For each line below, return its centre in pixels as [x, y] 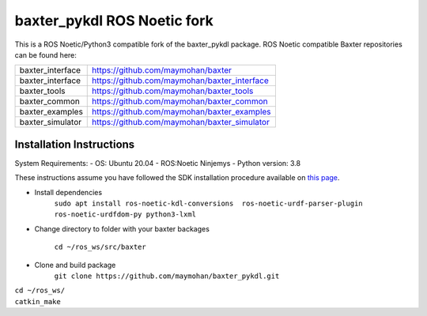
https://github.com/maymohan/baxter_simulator [181, 122]
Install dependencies [68, 192]
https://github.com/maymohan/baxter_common [180, 101]
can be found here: [45, 55]
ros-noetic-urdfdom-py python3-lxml [125, 214]
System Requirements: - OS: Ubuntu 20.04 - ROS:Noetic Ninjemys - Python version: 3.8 [157, 163]
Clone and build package [75, 265]
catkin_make [38, 301]
